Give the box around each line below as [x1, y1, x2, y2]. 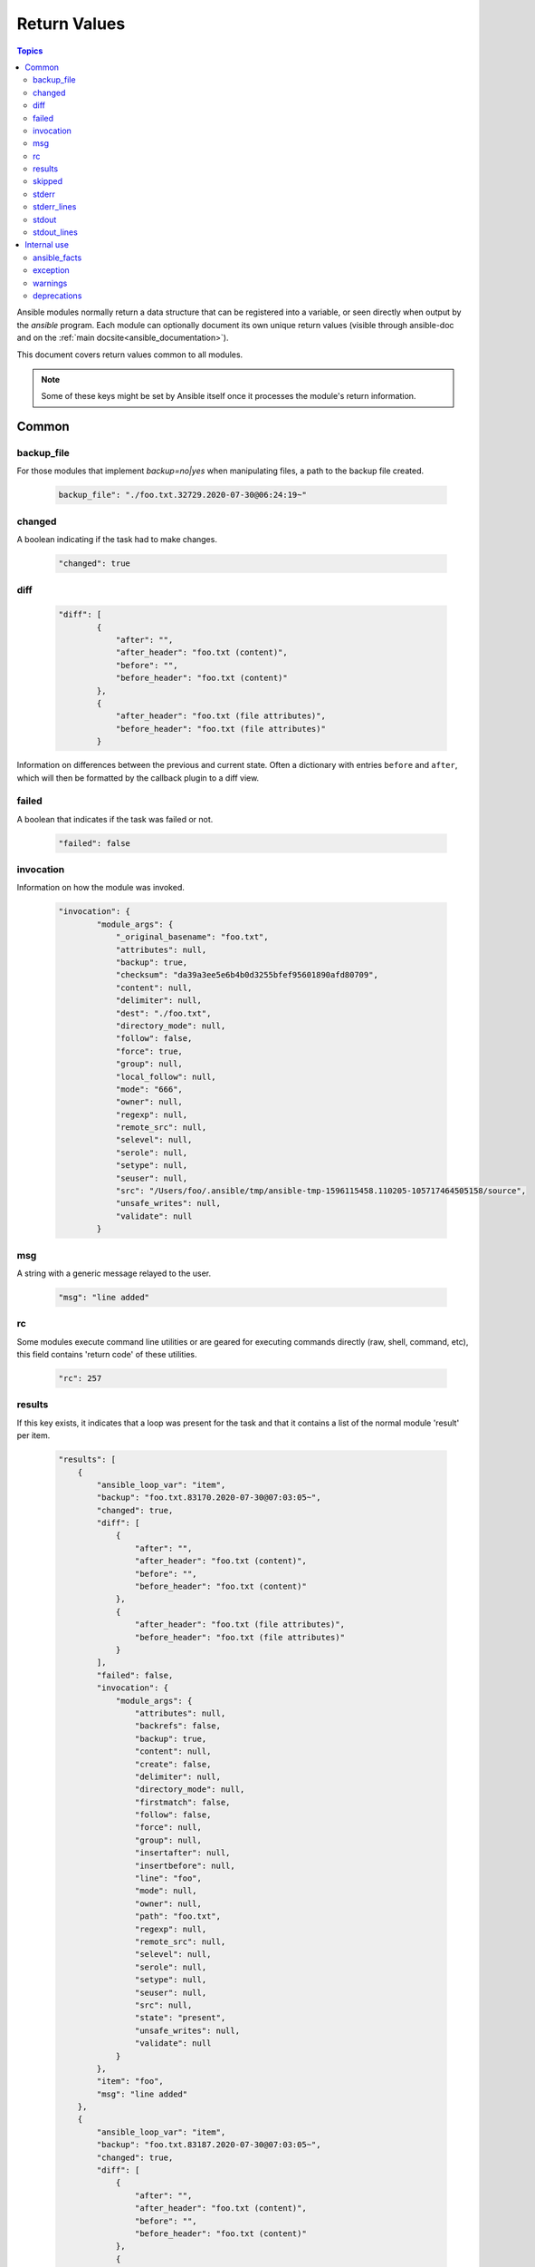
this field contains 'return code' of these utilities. [16, 1349, 197, 1360]
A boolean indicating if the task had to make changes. [16, 534, 217, 545]
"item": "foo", [96, 2077, 165, 2087]
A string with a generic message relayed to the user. [16, 1268, 212, 1279]
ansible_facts [33, 252, 82, 263]
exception [33, 265, 70, 276]
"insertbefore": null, [134, 1860, 235, 1871]
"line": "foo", [134, 1873, 203, 1883]
